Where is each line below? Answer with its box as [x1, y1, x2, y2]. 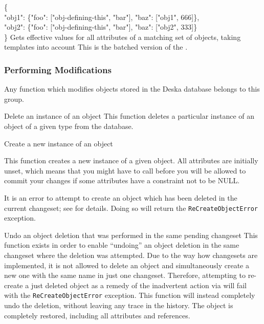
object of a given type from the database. [4, 120, 134, 131]
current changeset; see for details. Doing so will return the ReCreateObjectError [4, 202, 258, 213]
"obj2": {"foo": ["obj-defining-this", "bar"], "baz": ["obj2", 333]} [4, 21, 197, 32]
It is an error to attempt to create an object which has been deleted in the [4, 192, 237, 203]
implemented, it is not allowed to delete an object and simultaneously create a [4, 260, 249, 270]
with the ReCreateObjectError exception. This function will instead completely [4, 290, 255, 300]
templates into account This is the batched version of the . [4, 41, 188, 52]
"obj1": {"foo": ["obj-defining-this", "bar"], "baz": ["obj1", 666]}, [4, 11, 200, 22]
